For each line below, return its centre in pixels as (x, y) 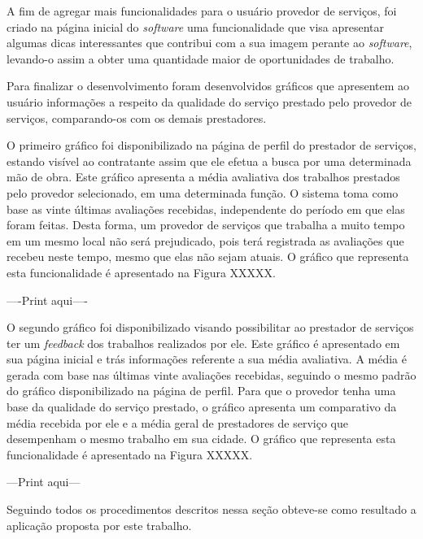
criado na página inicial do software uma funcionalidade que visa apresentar (196, 26)
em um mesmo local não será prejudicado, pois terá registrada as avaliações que (205, 240)
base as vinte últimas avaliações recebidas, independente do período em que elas (206, 209)
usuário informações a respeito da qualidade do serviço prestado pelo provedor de (209, 101)
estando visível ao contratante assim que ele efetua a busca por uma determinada (209, 161)
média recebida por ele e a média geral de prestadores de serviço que (178, 422)
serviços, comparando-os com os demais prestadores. (137, 117)
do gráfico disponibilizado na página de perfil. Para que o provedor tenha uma (201, 391)
